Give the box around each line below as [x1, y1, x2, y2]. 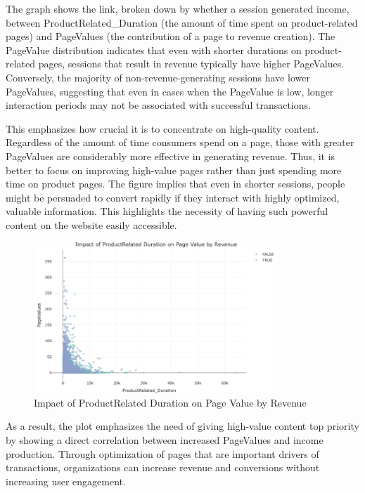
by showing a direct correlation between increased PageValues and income [6, 432, 324, 447]
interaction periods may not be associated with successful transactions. [6, 98, 311, 112]
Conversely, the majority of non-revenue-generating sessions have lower [6, 70, 310, 84]
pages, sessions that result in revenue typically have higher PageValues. [38, 56, 345, 71]
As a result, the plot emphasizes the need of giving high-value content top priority [6, 419, 359, 433]
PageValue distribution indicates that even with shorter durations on [6, 42, 302, 57]
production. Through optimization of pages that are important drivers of [6, 446, 319, 461]
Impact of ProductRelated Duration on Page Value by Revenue [34, 395, 307, 409]
